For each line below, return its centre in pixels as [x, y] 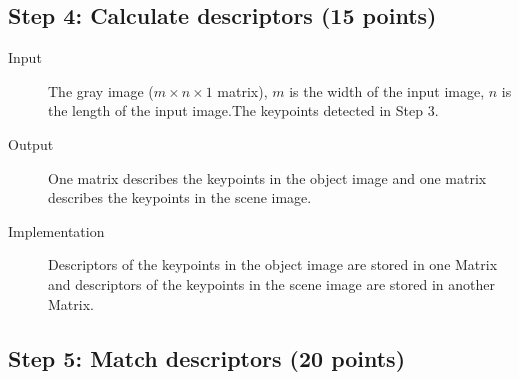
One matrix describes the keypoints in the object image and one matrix [267, 177]
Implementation [56, 230]
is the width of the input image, [387, 90]
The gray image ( [101, 90]
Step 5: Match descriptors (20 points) [207, 357]
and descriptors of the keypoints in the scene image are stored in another [272, 283]
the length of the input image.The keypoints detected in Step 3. [243, 110]
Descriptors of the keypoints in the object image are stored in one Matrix [273, 264]
